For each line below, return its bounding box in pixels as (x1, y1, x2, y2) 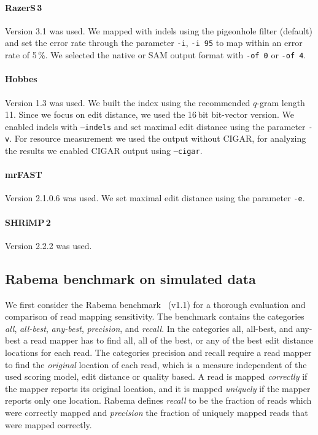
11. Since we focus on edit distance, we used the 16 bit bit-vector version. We (5, 108, 294, 121)
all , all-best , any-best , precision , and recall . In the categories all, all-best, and (5, 321, 293, 334)
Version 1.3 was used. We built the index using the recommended (5, 96, 250, 109)
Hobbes (5, 72, 37, 85)
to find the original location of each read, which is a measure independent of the (5, 358, 307, 371)
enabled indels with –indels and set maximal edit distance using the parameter (5, 120, 306, 133)
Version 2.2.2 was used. (5, 239, 92, 252)
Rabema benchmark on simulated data (5, 269, 256, 288)
